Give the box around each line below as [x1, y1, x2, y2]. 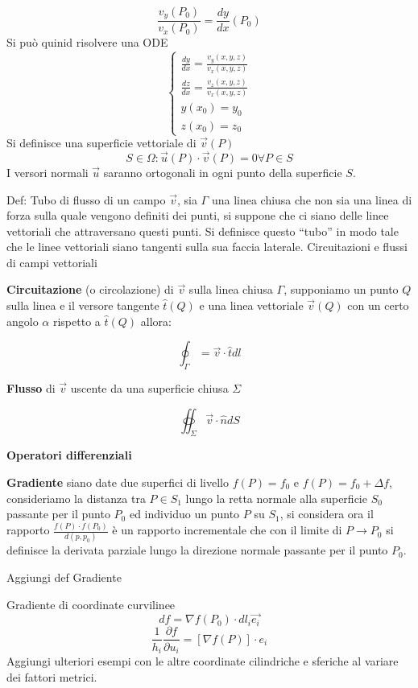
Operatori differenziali [6, 447, 132, 463]
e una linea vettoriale [199, 297, 304, 314]
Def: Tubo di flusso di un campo [6, 191, 166, 208]
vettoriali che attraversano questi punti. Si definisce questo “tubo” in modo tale [6, 222, 399, 239]
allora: [140, 312, 172, 329]
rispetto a [52, 312, 101, 329]
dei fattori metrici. [6, 668, 97, 685]
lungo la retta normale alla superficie [185, 489, 367, 506]
